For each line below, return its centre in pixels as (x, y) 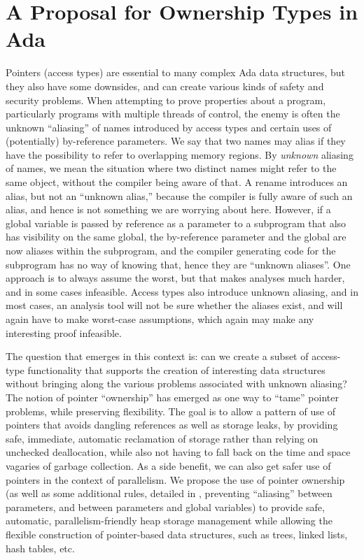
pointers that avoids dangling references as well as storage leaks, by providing (172, 425)
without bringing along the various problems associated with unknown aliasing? (176, 383)
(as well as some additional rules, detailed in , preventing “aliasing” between (169, 493)
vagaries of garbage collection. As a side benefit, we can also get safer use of (168, 465)
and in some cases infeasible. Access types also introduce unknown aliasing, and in (182, 291)
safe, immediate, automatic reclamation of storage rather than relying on (162, 438)
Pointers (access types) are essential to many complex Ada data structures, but (176, 72)
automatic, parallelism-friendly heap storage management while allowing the (169, 520)
